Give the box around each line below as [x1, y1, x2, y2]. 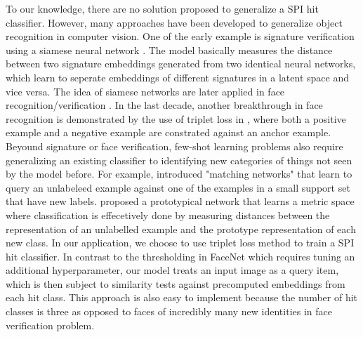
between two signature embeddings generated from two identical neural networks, [6, 56, 356, 71]
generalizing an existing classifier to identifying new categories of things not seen [6, 152, 352, 167]
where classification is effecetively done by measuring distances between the [6, 207, 330, 222]
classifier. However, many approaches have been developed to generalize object [6, 15, 343, 29]
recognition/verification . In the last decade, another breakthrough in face [6, 98, 323, 112]
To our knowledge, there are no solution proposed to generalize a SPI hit [6, 1, 319, 15]
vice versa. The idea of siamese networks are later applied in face [6, 84, 285, 98]
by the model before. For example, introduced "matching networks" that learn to [6, 166, 352, 181]
